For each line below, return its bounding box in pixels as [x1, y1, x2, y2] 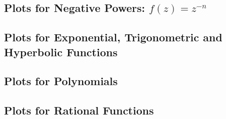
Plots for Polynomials [4, 73, 118, 89]
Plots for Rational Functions [4, 103, 154, 118]
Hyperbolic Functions [4, 44, 117, 59]
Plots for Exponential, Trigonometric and [4, 29, 222, 45]
